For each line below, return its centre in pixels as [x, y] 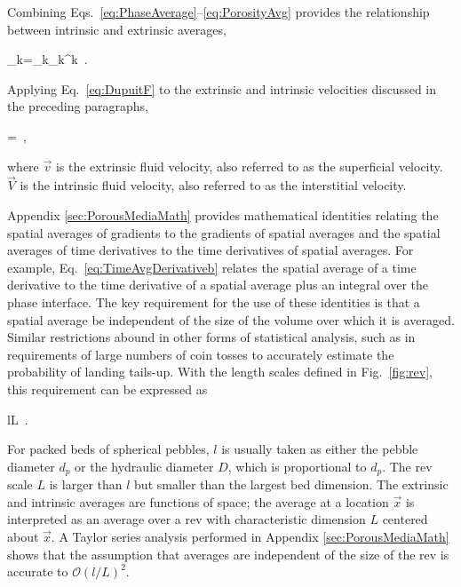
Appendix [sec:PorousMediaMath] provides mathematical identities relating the [223, 214]
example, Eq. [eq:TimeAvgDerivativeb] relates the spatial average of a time [212, 267]
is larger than [86, 484]
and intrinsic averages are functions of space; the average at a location [198, 501]
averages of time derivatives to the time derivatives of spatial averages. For [211, 250]
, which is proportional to [297, 466]
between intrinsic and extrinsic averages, [117, 29]
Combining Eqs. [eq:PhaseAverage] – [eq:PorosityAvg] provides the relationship [219, 12]
